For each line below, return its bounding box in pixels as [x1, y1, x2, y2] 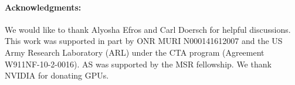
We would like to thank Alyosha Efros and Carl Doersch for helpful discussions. [5, 23, 291, 35]
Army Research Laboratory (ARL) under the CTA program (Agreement [5, 46, 265, 58]
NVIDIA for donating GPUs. [5, 69, 109, 81]
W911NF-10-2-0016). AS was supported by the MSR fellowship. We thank [5, 57, 272, 70]
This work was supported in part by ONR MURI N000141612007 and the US [5, 35, 283, 47]
